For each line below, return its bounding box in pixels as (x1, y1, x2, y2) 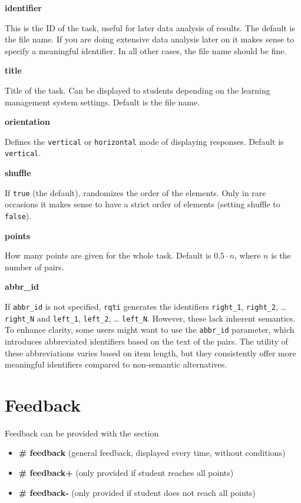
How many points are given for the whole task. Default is (5, 249, 211, 262)
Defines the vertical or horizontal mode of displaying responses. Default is (5, 135, 284, 147)
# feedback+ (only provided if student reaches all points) (18, 466, 234, 478)
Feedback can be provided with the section (5, 426, 159, 439)
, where (234, 249, 261, 262)
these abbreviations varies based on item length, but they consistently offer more (5, 346, 296, 359)
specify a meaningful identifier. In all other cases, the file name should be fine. (5, 44, 287, 57)
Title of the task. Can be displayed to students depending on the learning (5, 84, 270, 96)
